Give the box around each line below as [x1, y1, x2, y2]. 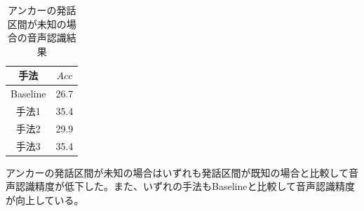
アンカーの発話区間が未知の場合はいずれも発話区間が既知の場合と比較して [6, 165, 349, 179]
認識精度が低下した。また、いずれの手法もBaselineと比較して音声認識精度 [15, 179, 356, 193]
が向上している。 [6, 193, 84, 207]
